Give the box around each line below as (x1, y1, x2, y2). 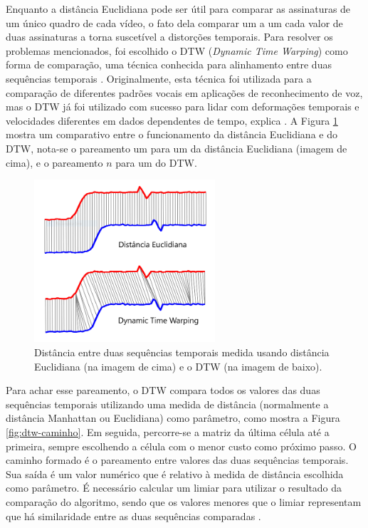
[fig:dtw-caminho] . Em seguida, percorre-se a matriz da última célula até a (6, 424, 330, 439)
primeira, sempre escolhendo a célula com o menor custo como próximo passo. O (6, 438, 357, 453)
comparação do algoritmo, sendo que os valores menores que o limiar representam (6, 494, 362, 509)
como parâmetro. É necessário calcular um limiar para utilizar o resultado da (6, 480, 342, 495)
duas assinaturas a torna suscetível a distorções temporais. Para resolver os (6, 29, 333, 44)
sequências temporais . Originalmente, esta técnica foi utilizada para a (6, 71, 312, 86)
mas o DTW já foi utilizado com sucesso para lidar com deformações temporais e (6, 99, 359, 114)
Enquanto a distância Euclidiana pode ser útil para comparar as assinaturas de (6, 1, 351, 16)
